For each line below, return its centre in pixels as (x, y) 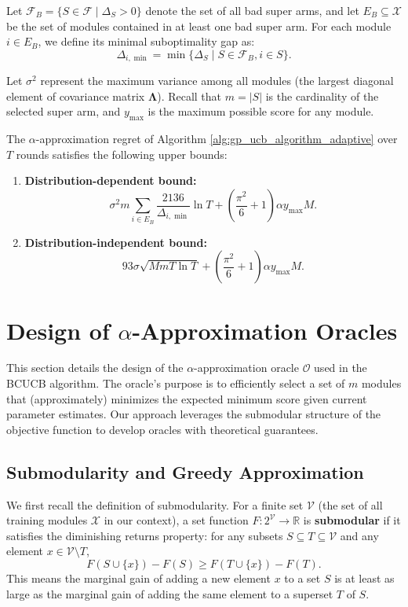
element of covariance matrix (76, 96)
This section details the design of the (95, 368)
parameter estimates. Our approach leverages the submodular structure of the (194, 414)
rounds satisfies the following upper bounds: (122, 154)
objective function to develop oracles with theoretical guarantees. (162, 429)
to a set (302, 578)
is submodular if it (352, 520)
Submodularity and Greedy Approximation (185, 471)
